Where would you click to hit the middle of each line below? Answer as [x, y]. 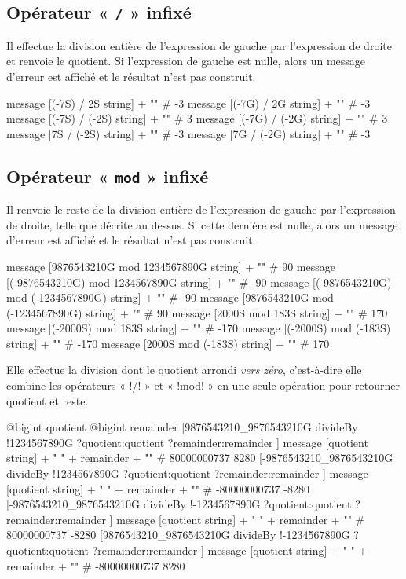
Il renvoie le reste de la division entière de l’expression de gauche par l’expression [201, 209]
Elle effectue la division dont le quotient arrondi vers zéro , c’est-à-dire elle [184, 370]
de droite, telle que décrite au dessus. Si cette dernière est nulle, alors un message [202, 224]
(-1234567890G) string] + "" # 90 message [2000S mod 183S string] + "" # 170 [197, 312]
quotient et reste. [48, 400]
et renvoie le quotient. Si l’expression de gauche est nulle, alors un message [186, 61]
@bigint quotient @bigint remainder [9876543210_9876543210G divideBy [182, 427]
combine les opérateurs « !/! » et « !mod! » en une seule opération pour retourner [203, 385]
